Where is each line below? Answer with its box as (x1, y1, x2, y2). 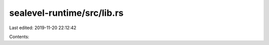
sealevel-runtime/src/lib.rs (9, 7, 124, 18)
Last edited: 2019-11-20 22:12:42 (9, 25, 77, 31)
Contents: (9, 34, 29, 40)
